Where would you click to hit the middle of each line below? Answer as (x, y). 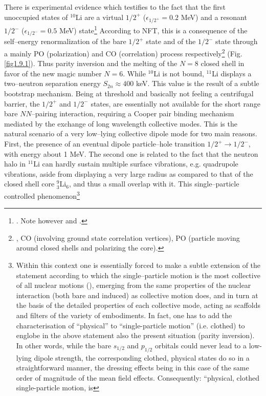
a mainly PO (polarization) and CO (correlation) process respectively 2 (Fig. (123, 53)
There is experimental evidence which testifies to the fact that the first (115, 7)
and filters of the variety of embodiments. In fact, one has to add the (124, 315)
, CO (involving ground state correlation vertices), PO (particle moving (128, 237)
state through (237, 41)
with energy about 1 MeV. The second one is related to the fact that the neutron (131, 153)
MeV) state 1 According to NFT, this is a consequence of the (153, 29)
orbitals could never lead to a (201, 345)
